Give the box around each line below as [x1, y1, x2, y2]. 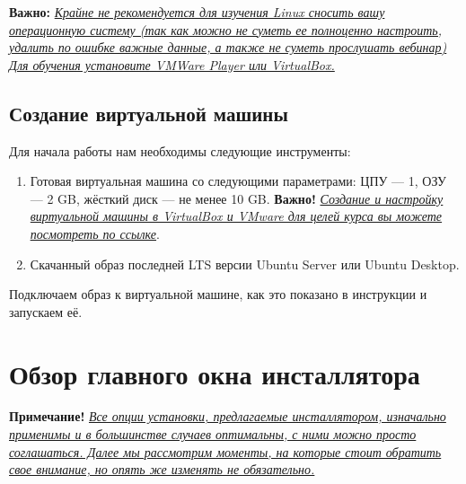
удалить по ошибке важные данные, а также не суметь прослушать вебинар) [9, 38, 447, 57]
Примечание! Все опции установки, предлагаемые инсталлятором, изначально [9, 407, 446, 426]
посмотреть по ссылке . [30, 224, 160, 242]
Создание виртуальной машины [9, 99, 288, 127]
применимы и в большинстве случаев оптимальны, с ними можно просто [9, 425, 417, 444]
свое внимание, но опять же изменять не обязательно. [9, 460, 315, 479]
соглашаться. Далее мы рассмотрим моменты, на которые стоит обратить [9, 442, 442, 461]
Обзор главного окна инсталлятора [9, 355, 420, 392]
